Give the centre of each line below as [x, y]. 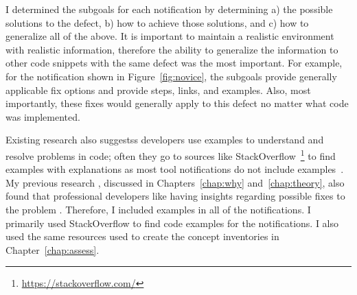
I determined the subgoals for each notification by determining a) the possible [169, 9]
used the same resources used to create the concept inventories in [142, 236]
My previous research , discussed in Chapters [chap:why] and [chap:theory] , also [175, 182]
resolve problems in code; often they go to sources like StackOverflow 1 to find [171, 154]
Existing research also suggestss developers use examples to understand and [165, 140]
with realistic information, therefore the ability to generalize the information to [172, 49]
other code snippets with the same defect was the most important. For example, [174, 63]
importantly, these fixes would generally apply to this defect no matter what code [177, 103]
